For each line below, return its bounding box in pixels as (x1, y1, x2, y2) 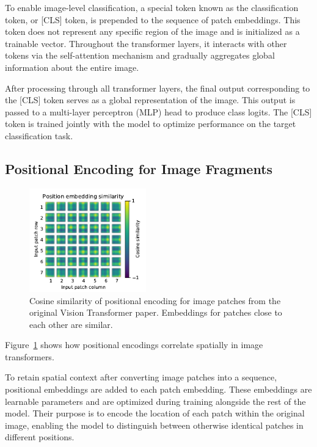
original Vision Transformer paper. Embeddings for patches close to (29, 306, 282, 319)
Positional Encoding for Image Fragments (5, 159, 273, 178)
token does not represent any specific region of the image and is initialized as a (5, 25, 300, 38)
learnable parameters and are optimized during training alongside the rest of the (5, 394, 306, 407)
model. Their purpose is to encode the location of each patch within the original (5, 407, 305, 420)
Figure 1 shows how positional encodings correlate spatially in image (5, 338, 263, 351)
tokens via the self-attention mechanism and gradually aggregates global (5, 49, 275, 62)
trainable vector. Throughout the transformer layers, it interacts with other (5, 37, 287, 49)
